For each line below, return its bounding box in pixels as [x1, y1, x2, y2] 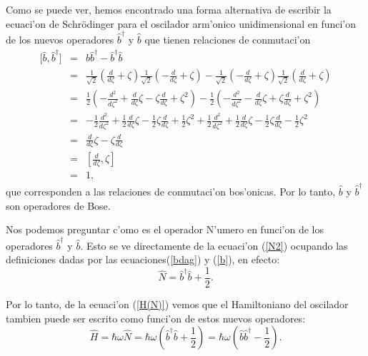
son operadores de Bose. [6, 198, 111, 213]
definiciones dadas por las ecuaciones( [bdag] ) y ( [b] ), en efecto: [6, 252, 280, 267]
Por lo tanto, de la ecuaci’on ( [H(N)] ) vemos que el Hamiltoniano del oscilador [6, 296, 349, 311]
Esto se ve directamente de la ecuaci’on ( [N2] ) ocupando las [86, 238, 348, 253]
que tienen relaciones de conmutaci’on [144, 31, 311, 46]
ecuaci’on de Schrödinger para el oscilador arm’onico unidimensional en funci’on [6, 16, 357, 31]
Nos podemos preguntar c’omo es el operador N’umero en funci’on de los [6, 222, 324, 237]
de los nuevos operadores [6, 31, 114, 46]
